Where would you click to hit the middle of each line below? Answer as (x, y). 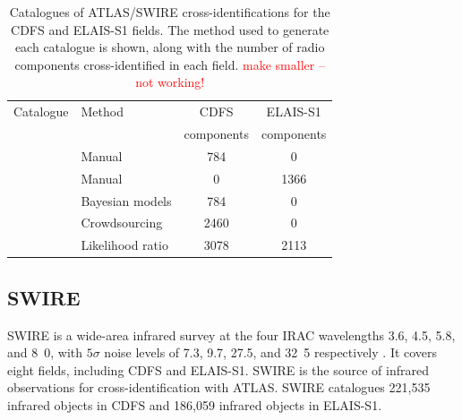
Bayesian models (126, 200)
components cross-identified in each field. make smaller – (170, 64)
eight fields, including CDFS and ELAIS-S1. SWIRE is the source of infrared (218, 369)
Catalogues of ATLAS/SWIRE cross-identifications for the (170, 12)
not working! (170, 82)
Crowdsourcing (122, 223)
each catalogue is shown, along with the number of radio (170, 47)
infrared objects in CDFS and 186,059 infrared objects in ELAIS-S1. (195, 404)
